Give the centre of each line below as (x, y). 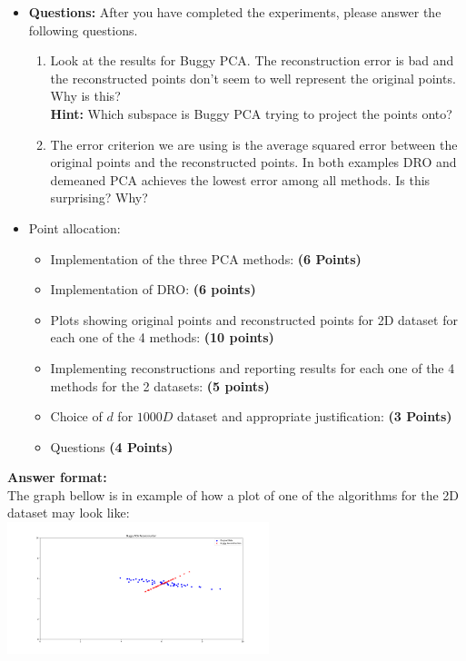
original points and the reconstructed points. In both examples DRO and (253, 162)
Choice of (76, 416)
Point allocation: (74, 227)
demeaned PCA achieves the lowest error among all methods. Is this (240, 179)
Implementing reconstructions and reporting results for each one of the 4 (253, 367)
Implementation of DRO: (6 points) (153, 289)
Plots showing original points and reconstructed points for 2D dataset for (254, 319)
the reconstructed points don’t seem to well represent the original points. (253, 78)
